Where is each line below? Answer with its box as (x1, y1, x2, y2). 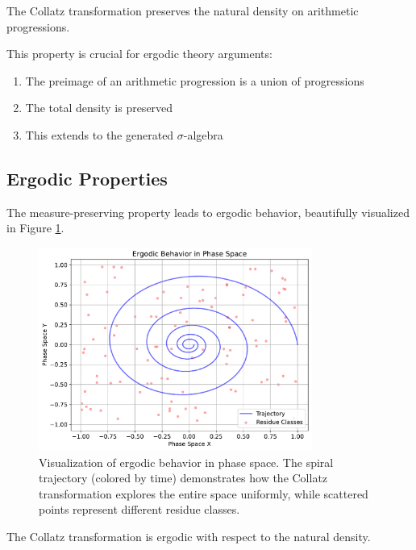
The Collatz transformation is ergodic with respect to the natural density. (6, 527, 371, 544)
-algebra (183, 126, 223, 143)
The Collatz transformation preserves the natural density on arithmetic (6, 2, 359, 19)
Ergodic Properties (6, 165, 168, 190)
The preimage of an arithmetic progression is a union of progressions (25, 72, 364, 89)
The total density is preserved (25, 99, 173, 116)
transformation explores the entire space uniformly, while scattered (39, 485, 368, 502)
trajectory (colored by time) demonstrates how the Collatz (39, 469, 328, 486)
